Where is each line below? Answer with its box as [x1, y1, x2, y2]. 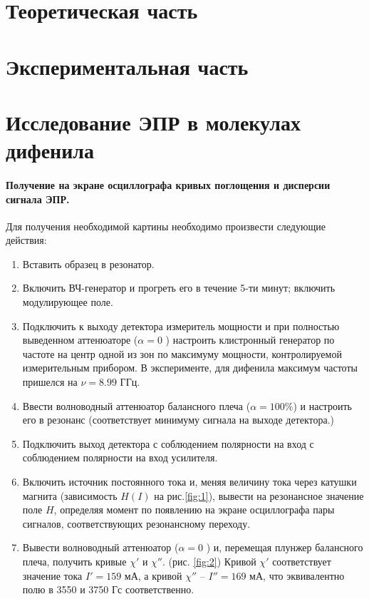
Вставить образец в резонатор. [22, 256, 155, 271]
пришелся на [22, 374, 78, 389]
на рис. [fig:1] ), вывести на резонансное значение [154, 488, 364, 503]
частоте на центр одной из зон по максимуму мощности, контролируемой [22, 346, 342, 361]
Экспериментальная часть [6, 51, 249, 81]
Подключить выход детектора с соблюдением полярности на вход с [22, 436, 314, 451]
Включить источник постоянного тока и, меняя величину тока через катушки [22, 474, 357, 489]
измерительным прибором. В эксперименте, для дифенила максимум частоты [22, 360, 358, 375]
